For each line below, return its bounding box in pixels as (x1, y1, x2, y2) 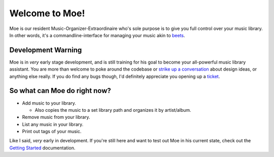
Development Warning (9, 46, 82, 54)
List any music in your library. (22, 121, 84, 127)
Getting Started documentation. (9, 145, 76, 151)
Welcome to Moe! (9, 8, 85, 19)
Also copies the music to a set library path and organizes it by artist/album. (35, 107, 191, 113)
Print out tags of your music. (22, 129, 82, 135)
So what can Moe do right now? (9, 86, 111, 95)
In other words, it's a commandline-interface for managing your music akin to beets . (9, 32, 185, 38)
